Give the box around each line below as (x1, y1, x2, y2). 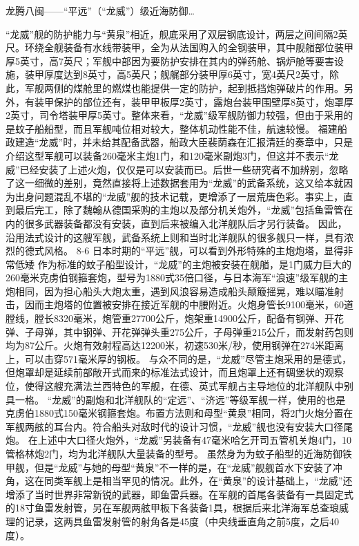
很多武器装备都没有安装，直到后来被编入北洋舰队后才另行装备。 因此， (24, 216, 347, 230)
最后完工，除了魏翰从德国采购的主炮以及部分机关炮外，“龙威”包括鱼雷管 (14, 203, 344, 217)
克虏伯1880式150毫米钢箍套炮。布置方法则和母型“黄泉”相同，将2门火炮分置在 (6, 406, 353, 420)
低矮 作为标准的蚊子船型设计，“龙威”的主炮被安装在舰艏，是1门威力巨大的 (14, 256, 351, 271)
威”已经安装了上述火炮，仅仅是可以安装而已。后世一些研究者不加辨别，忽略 (6, 162, 349, 176)
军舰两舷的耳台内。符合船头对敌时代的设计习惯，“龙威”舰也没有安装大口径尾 (6, 419, 353, 433)
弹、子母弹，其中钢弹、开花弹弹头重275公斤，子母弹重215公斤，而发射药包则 (6, 324, 353, 339)
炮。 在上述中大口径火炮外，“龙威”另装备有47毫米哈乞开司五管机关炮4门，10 (6, 433, 351, 447)
